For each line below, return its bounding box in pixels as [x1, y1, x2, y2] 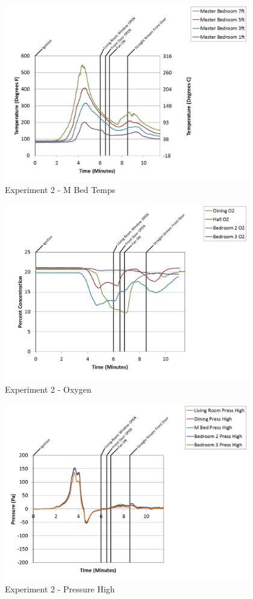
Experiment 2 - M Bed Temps [5, 183, 116, 196]
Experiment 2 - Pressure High [5, 583, 115, 595]
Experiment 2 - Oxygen [5, 383, 92, 396]
